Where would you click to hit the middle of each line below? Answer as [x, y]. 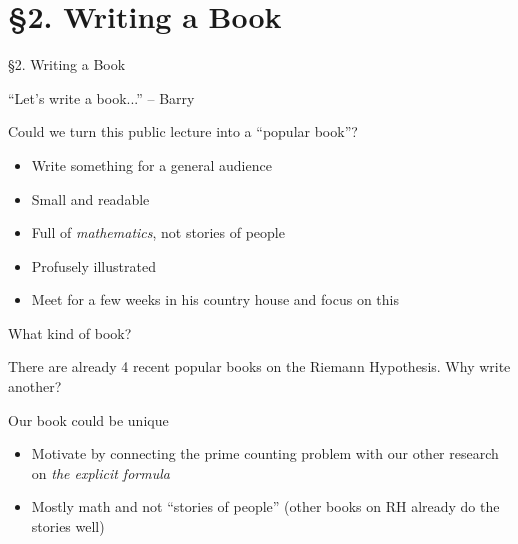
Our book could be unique [88, 419]
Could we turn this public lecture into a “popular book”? [183, 131]
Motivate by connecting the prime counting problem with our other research [265, 453]
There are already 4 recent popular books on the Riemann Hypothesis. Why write [259, 366]
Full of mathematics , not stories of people [158, 232]
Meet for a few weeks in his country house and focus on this [215, 299]
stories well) [68, 526]
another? [35, 386]
